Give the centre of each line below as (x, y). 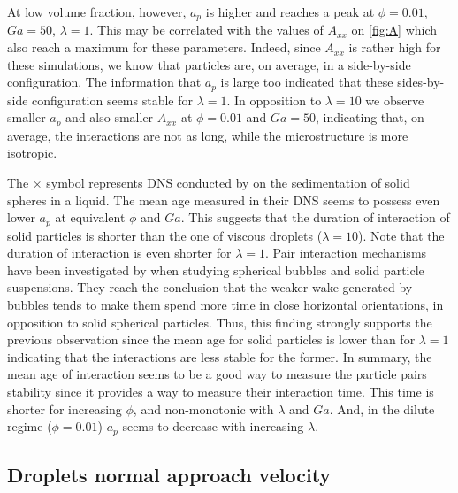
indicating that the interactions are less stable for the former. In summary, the (220, 356)
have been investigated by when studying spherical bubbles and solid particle (216, 270)
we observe (395, 100)
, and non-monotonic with (203, 408)
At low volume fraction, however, (97, 12)
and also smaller (110, 117)
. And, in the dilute (382, 408)
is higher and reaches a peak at (290, 12)
